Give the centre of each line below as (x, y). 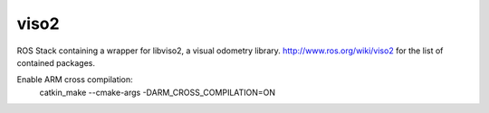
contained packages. (56, 62)
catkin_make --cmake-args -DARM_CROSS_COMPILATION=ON (158, 92)
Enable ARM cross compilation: (75, 80)
